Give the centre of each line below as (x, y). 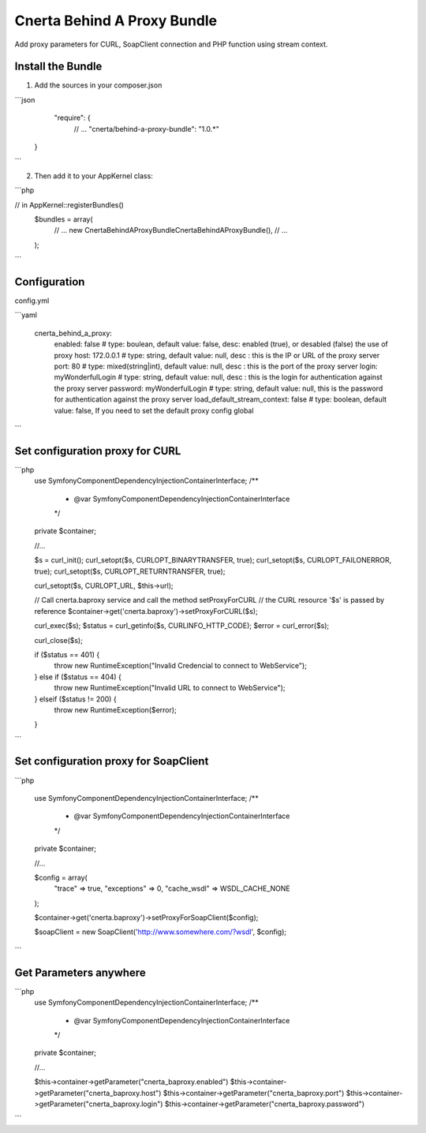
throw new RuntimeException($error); (115, 709)
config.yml (32, 301)
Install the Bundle (58, 67)
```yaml (26, 315)
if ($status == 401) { (67, 654)
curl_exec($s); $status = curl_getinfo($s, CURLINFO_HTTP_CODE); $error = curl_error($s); (182, 626)
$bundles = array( (64, 219)
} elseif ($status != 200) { (76, 699)
